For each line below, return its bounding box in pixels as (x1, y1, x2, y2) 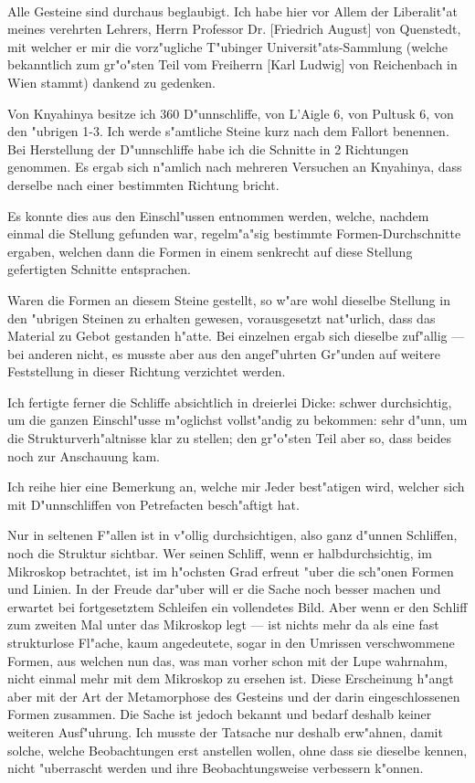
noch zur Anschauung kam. (7, 446, 160, 465)
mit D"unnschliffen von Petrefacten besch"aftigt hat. (7, 494, 300, 513)
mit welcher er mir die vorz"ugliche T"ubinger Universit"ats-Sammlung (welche (7, 37, 448, 56)
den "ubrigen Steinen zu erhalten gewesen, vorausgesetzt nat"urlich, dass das (7, 308, 436, 327)
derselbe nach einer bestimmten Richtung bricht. (7, 175, 280, 194)
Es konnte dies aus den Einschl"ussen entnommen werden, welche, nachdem (7, 206, 429, 225)
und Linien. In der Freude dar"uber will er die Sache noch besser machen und (7, 579, 441, 598)
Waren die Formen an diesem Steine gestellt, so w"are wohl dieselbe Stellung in (7, 290, 450, 309)
